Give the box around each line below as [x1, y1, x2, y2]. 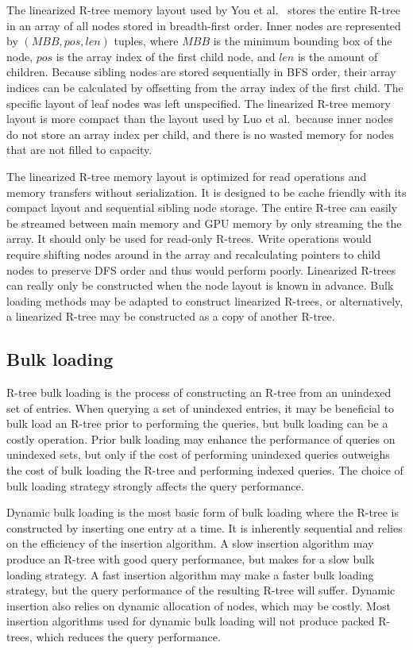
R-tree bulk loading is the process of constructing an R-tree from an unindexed [6, 384, 392, 401]
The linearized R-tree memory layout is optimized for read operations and [6, 167, 367, 184]
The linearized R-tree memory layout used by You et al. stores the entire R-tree [6, 2, 400, 17]
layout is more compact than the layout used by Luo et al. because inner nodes [6, 110, 393, 127]
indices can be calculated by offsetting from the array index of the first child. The [6, 79, 403, 95]
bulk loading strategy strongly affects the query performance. [6, 477, 304, 494]
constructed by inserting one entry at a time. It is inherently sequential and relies [6, 519, 403, 536]
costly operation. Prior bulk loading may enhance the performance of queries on [6, 430, 396, 447]
